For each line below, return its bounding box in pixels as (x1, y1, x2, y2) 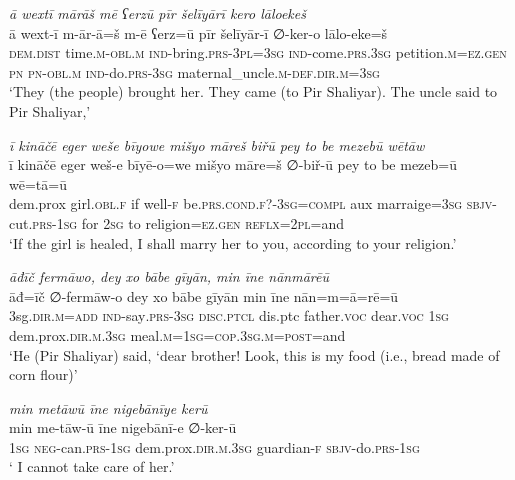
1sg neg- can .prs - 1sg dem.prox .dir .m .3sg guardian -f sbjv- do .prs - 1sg (9, 436, 420, 457)
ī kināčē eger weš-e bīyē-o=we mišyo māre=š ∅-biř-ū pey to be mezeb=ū (9, 154, 457, 175)
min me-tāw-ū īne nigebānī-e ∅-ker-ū (9, 417, 237, 438)
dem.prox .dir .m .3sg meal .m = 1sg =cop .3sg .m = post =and (9, 324, 346, 345)
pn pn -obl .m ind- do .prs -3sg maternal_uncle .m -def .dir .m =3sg (9, 61, 380, 82)
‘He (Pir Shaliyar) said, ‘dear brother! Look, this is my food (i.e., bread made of (9, 344, 500, 365)
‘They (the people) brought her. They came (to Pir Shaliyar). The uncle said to (9, 81, 498, 102)
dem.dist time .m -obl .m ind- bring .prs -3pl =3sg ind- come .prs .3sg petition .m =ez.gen (9, 42, 507, 63)
